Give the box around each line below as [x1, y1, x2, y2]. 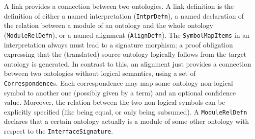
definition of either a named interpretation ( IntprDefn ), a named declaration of [4, 10, 244, 21]
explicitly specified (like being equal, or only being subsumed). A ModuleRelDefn [4, 106, 247, 116]
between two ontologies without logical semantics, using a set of [4, 68, 196, 78]
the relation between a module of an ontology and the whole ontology [4, 20, 213, 30]
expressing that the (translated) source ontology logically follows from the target [4, 49, 247, 59]
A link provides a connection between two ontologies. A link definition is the [4, 1, 234, 11]
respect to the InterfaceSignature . [4, 125, 113, 136]
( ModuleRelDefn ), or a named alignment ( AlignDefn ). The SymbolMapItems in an [4, 29, 250, 40]
